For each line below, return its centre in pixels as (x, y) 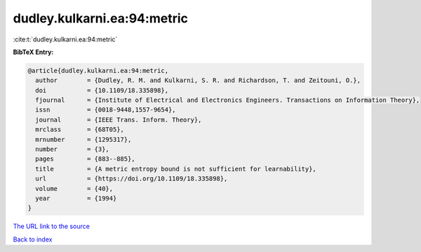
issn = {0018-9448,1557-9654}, (106, 110)
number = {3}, (73, 150)
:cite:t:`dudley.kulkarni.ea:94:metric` (65, 39)
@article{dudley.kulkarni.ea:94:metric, (98, 71)
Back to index (33, 239)
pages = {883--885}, (86, 159)
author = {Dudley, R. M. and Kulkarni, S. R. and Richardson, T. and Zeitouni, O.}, (198, 80)
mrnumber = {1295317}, (83, 139)
